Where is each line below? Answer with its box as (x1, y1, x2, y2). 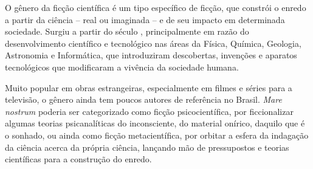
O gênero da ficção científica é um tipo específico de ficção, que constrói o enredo (5, 1, 306, 13)
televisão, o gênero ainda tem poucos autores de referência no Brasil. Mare (5, 93, 282, 106)
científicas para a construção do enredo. (5, 153, 152, 165)
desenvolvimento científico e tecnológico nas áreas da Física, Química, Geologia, (5, 36, 301, 49)
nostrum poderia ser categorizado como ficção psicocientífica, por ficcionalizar (5, 105, 294, 117)
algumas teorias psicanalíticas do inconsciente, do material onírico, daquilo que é (5, 117, 305, 129)
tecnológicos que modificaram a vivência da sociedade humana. (5, 60, 239, 73)
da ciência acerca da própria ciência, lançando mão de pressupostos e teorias (5, 140, 289, 153)
